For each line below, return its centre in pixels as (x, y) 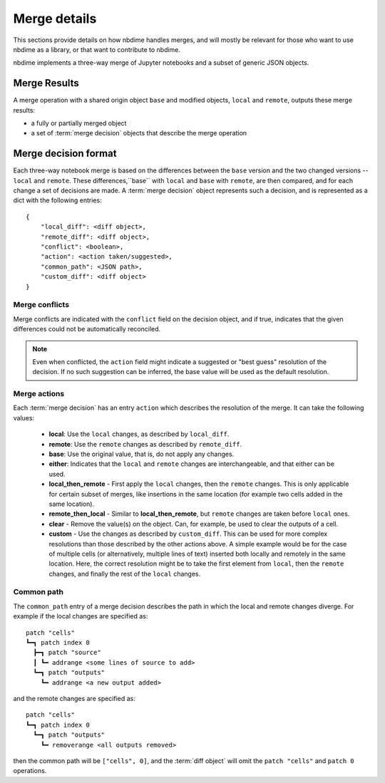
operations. (30, 771)
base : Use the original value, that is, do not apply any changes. (142, 454)
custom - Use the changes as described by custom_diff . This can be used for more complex (188, 534)
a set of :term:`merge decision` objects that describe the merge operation (139, 133)
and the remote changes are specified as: (74, 698)
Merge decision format (65, 154)
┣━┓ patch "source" (67, 653)
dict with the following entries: (58, 200)
